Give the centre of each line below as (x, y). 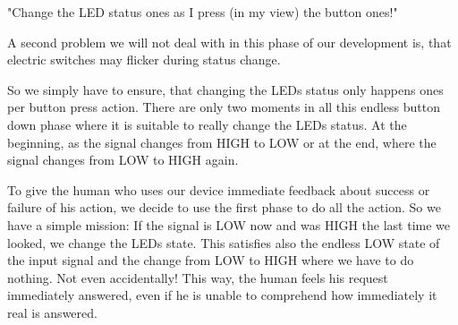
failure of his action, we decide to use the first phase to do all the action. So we (224, 207)
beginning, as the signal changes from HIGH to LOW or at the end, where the (222, 142)
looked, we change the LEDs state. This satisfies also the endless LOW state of (224, 242)
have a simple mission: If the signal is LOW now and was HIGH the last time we (229, 224)
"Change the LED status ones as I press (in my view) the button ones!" (203, 12)
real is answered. (52, 312)
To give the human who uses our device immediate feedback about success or (219, 189)
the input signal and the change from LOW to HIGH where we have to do (211, 260)
